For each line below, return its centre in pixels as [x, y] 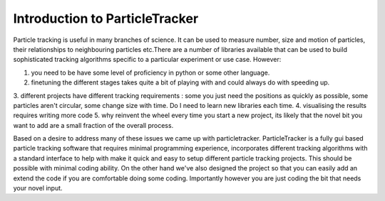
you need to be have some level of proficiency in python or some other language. [150, 72]
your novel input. [38, 188]
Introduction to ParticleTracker [106, 18]
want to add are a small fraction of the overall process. [93, 125]
